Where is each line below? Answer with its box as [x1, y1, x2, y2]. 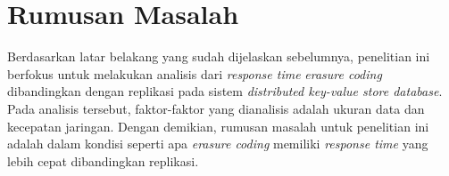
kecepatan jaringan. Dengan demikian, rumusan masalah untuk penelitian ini [7, 116, 429, 135]
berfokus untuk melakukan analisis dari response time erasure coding [7, 64, 382, 83]
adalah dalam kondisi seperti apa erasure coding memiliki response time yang [7, 134, 428, 153]
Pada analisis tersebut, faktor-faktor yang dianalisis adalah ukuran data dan [7, 99, 425, 117]
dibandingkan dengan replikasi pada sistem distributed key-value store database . [7, 82, 443, 100]
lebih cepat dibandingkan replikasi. [7, 151, 199, 170]
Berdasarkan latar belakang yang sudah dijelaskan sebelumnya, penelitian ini [7, 47, 430, 66]
